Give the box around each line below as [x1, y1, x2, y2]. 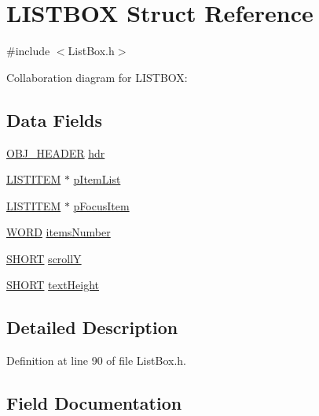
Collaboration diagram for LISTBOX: [6, 69, 188, 85]
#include [6, 43, 50, 59]
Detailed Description [6, 315, 178, 340]
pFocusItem [73, 197, 130, 214]
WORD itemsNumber [6, 224, 111, 240]
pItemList [73, 171, 121, 188]
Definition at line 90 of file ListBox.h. [6, 352, 186, 369]
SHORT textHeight [6, 277, 100, 293]
